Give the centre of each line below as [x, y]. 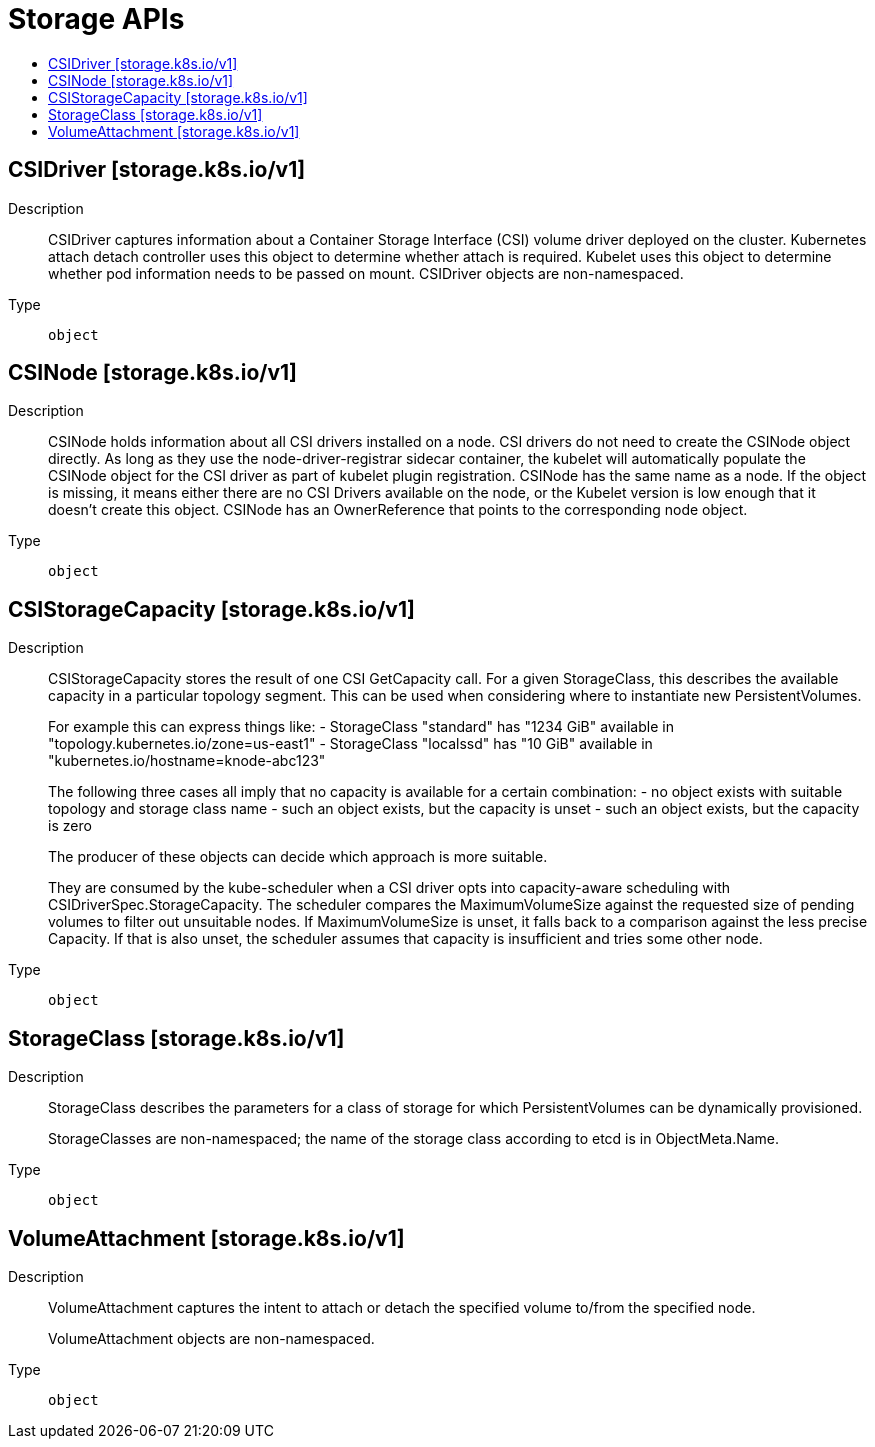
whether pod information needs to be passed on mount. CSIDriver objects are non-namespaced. [366, 273]
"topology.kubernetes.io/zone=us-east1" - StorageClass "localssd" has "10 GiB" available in [350, 744]
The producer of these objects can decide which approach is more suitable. [298, 857]
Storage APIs [96, 19]
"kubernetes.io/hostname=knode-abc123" [187, 761]
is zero [70, 826]
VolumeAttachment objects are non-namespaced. [211, 1338]
